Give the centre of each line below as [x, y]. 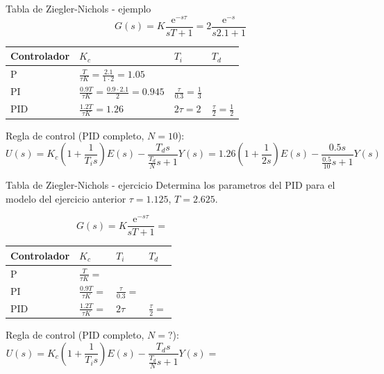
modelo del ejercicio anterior [66, 198]
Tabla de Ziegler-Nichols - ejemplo [78, 8]
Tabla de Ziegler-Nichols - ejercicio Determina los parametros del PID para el [170, 185]
